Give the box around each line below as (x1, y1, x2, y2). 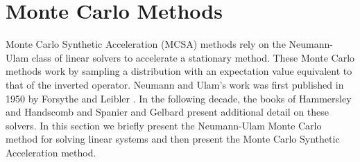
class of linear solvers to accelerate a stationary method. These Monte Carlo (31, 50, 355, 64)
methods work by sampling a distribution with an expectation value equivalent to (6, 64, 352, 78)
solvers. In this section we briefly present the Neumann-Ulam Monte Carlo (6, 118, 322, 132)
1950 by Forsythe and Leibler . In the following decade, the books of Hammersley (6, 91, 352, 105)
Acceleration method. (6, 145, 96, 159)
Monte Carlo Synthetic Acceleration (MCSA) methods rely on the (6, 37, 286, 51)
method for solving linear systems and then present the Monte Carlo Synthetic (6, 132, 340, 146)
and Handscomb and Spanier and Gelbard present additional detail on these (6, 105, 329, 119)
